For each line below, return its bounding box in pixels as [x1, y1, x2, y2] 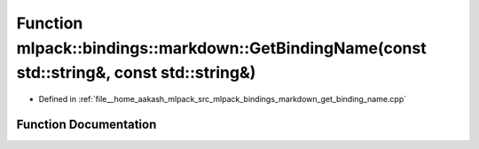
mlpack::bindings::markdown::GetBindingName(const [16, 38, 427, 58]
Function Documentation [16, 116, 157, 132]
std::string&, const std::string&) [16, 63, 256, 83]
